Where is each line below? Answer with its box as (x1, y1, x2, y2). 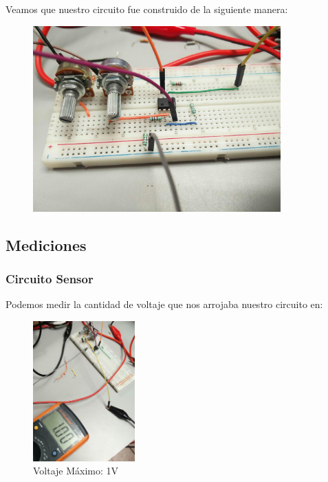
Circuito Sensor (6, 270, 94, 287)
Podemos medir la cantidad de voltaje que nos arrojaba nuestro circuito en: (6, 297, 323, 311)
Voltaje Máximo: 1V (33, 463, 119, 478)
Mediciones (6, 234, 87, 255)
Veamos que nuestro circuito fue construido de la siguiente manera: (6, 2, 288, 16)
